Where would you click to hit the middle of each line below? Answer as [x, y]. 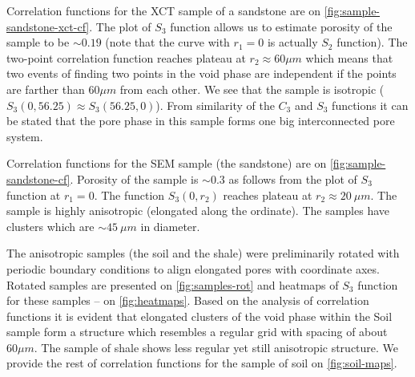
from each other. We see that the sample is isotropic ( [252, 89]
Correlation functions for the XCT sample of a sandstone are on [164, 10]
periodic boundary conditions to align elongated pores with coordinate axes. [193, 268]
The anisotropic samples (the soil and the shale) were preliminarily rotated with [203, 253]
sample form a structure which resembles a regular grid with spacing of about [197, 332]
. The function [129, 195]
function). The [372, 42]
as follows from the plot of [293, 178]
